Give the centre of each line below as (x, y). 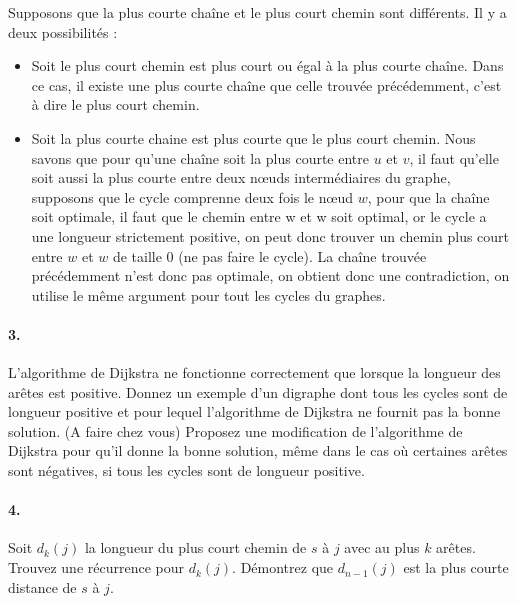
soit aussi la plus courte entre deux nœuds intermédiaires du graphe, (241, 177)
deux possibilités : (63, 31)
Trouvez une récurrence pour (96, 567)
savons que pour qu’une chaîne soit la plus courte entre (200, 157)
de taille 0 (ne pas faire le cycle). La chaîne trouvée (269, 255)
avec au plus (382, 547)
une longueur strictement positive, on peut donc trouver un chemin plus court (270, 235)
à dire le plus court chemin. (115, 104)
